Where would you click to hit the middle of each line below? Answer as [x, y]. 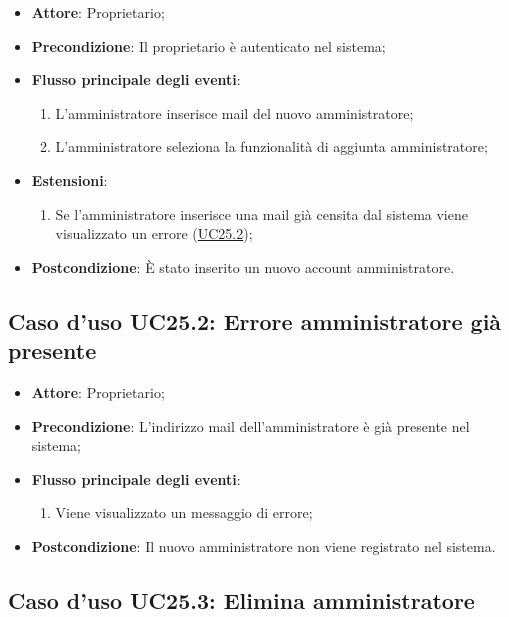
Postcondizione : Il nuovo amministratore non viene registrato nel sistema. [263, 545]
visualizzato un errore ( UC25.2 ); [154, 233]
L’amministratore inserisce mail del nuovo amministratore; [234, 112]
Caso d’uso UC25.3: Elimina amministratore [241, 599]
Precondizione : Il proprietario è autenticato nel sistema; [208, 45]
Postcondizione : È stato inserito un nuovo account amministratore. [243, 266]
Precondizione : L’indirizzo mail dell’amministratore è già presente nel [250, 425]
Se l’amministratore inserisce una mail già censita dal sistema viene [261, 213]
